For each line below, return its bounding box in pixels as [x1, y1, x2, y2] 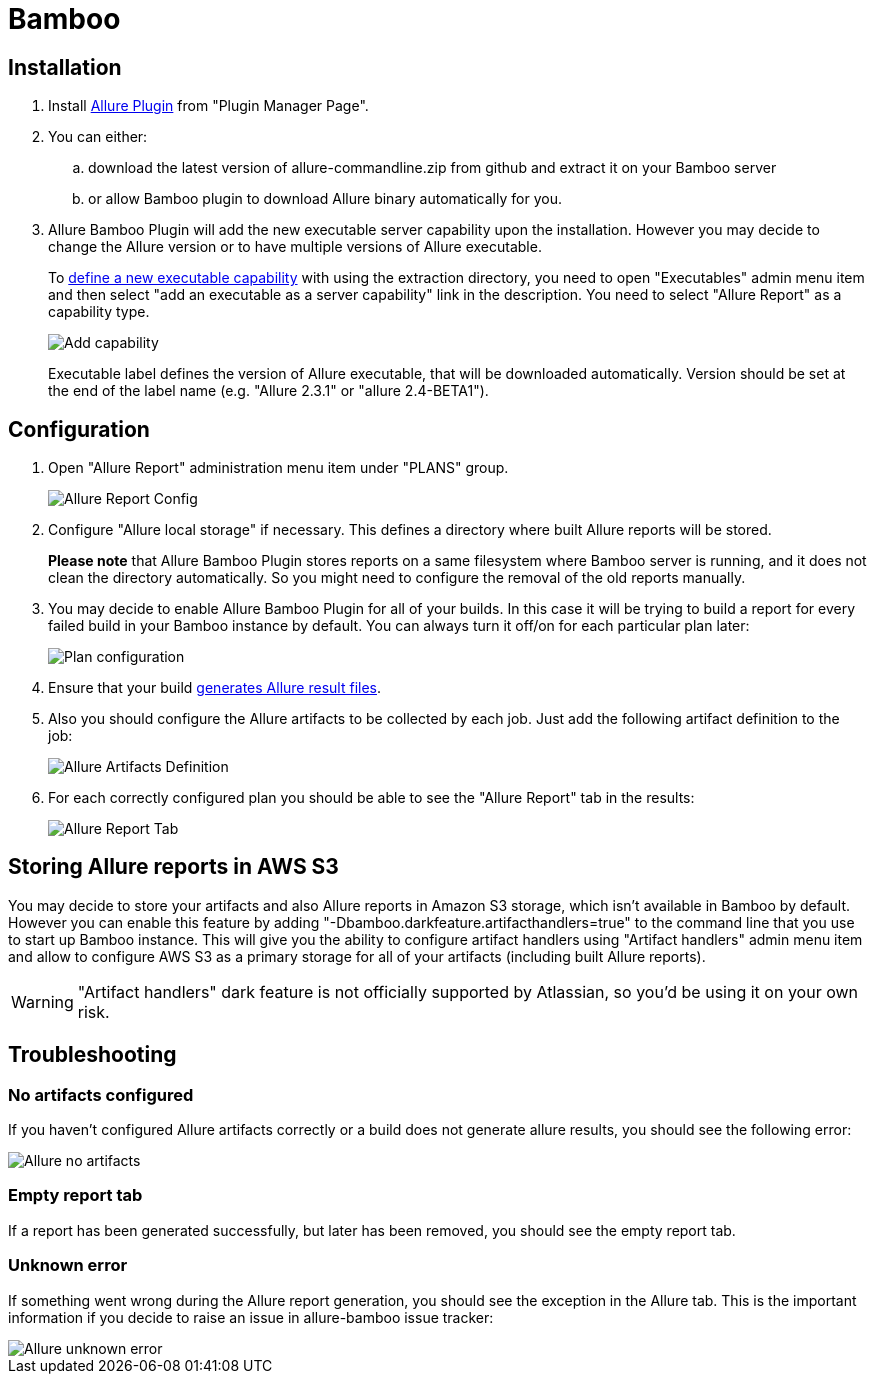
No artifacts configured [8, 1084, 194, 1105]
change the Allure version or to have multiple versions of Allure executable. [48, 238, 542, 256]
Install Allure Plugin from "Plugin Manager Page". [48, 97, 369, 115]
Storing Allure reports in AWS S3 [8, 854, 339, 880]
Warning [11, 991, 74, 1012]
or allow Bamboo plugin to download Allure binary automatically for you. [88, 190, 562, 208]
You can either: [48, 128, 148, 146]
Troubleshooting [8, 1042, 177, 1068]
